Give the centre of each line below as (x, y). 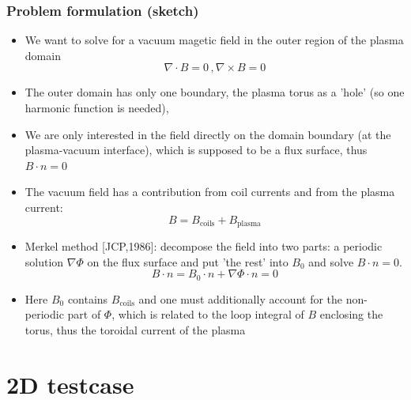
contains (88, 298)
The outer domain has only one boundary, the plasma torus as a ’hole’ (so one (215, 92)
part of (84, 314)
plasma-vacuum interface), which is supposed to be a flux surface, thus (196, 150)
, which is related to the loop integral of (208, 314)
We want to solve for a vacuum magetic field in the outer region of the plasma (214, 40)
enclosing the (351, 314)
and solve (331, 261)
